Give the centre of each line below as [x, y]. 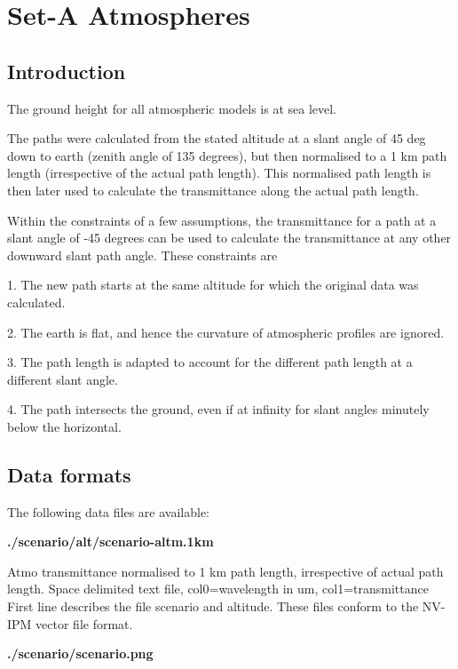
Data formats [69, 474]
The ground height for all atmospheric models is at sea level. [172, 108]
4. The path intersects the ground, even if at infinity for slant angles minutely [218, 409]
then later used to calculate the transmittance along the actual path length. [213, 190]
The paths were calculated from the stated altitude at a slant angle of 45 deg [217, 138]
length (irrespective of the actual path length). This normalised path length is [219, 173]
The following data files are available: [109, 511]
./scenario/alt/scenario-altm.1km [111, 542]
